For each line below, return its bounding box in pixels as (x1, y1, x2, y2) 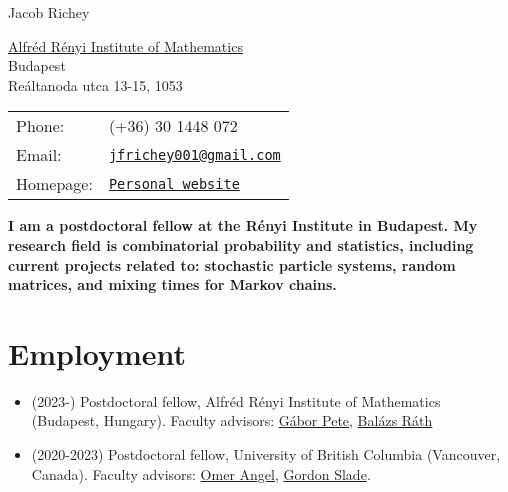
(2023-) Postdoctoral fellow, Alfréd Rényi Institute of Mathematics (31, 390, 441, 411)
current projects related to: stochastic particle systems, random (8, 254, 456, 275)
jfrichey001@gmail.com (108, 146, 281, 163)
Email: (16, 143, 62, 167)
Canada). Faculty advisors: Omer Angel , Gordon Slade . (31, 463, 371, 484)
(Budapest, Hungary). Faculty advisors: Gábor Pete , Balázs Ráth (31, 410, 433, 431)
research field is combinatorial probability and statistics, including (8, 234, 474, 255)
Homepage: (16, 172, 93, 196)
